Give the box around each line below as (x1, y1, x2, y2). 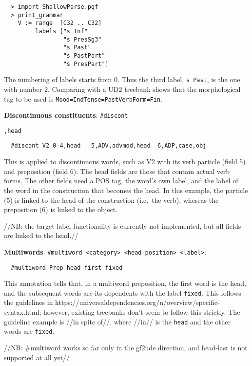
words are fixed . (4, 326, 55, 336)
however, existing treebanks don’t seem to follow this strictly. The (43, 307, 240, 317)
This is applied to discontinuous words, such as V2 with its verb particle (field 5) (4, 156, 246, 167)
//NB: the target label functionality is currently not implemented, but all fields (4, 220, 241, 231)
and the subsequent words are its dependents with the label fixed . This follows (4, 287, 241, 298)
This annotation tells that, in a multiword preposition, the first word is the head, (4, 278, 246, 288)
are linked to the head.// (4, 230, 78, 240)
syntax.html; (4, 307, 41, 317)
